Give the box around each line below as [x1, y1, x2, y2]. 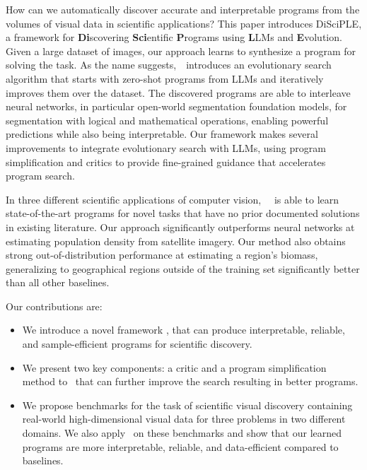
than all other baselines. [6, 275, 110, 290]
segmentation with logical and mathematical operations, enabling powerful [6, 112, 329, 127]
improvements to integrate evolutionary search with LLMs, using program [6, 140, 326, 155]
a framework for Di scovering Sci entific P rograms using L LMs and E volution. [6, 30, 342, 45]
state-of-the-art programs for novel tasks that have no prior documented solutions [6, 206, 360, 221]
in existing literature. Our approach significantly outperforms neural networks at [6, 219, 355, 234]
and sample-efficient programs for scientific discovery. [22, 336, 252, 351]
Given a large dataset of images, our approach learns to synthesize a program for [6, 43, 356, 58]
